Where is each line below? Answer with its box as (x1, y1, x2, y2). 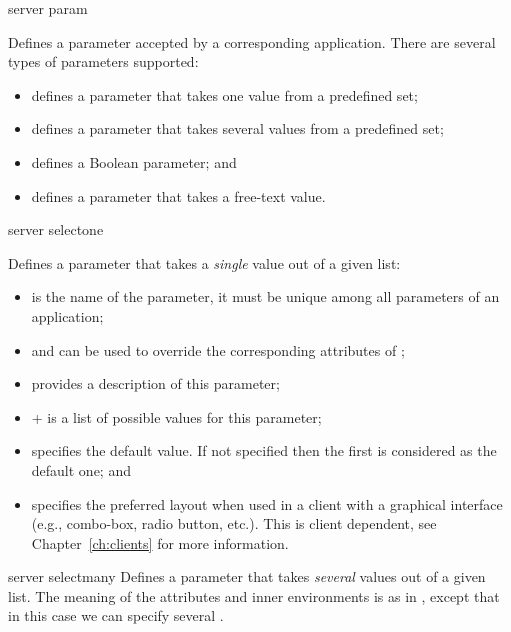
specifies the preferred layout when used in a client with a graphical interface (31, 493, 503, 514)
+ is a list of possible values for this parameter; (31, 406, 322, 427)
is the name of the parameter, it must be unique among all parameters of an (31, 286, 500, 307)
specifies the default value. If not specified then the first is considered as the (31, 440, 497, 461)
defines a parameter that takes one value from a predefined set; (31, 84, 418, 105)
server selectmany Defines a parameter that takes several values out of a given (8, 566, 486, 587)
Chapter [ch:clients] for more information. (31, 532, 289, 553)
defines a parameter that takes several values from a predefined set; (31, 118, 444, 139)
